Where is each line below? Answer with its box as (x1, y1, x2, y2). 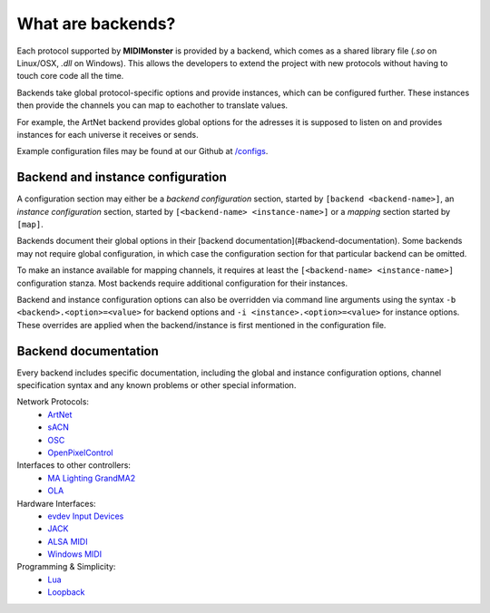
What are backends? (16, 14, 176, 34)
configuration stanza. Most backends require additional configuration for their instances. (16, 277, 348, 288)
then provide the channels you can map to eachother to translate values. (16, 100, 289, 111)
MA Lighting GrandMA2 (47, 472, 136, 483)
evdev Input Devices (47, 511, 124, 521)
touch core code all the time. (16, 71, 124, 82)
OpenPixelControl (47, 447, 113, 458)
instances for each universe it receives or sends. (16, 129, 199, 140)
